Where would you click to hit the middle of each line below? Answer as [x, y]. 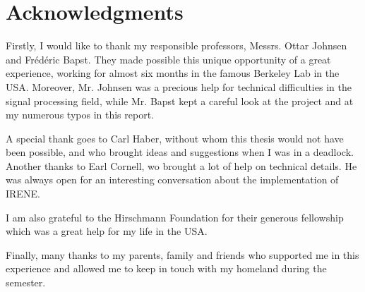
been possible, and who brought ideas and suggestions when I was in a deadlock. [180, 152]
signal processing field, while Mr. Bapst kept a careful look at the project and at [180, 101]
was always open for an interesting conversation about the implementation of [172, 180]
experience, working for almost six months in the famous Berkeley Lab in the [173, 73]
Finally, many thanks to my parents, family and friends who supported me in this [182, 254]
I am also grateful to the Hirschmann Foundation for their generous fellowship [175, 217]
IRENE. [23, 194]
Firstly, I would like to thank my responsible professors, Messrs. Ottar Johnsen [176, 45]
